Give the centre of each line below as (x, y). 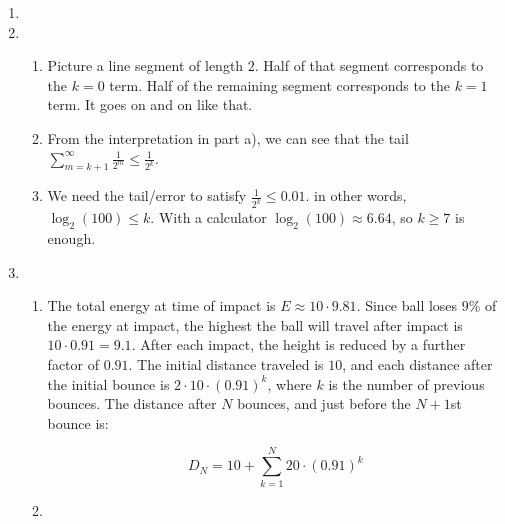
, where (289, 383)
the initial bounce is (108, 383)
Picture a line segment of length (145, 65)
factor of (73, 364)
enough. (71, 238)
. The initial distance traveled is (226, 364)
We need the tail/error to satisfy (147, 195)
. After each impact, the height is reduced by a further (298, 344)
